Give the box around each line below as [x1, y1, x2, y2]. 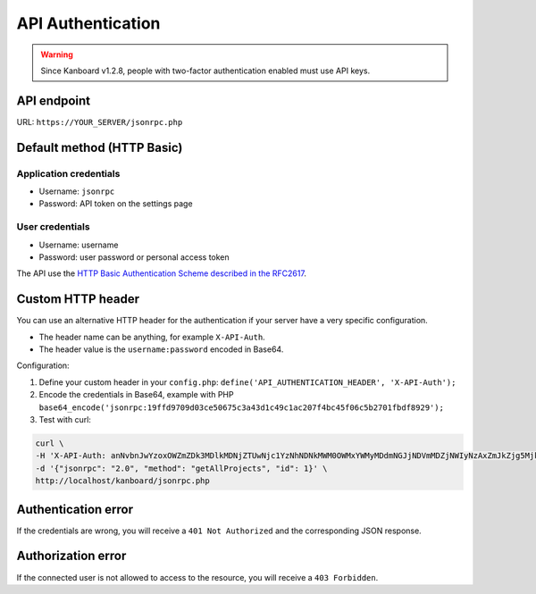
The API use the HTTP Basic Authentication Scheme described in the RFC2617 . [16, 268, 307, 279]
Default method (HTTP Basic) [16, 139, 183, 155]
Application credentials [16, 167, 121, 180]
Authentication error [16, 501, 134, 517]
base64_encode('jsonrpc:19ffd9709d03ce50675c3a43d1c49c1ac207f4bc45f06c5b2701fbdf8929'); [38, 402, 444, 413]
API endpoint [16, 93, 91, 108]
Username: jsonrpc [38, 186, 115, 197]
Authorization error [16, 548, 127, 564]
